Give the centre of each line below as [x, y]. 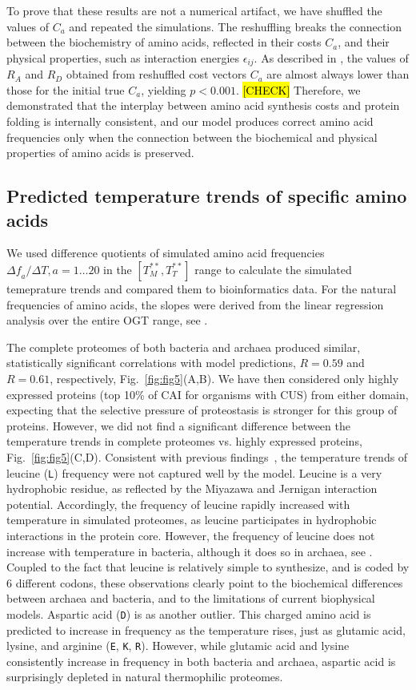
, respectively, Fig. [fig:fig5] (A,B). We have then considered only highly [224, 378]
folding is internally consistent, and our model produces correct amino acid [190, 121]
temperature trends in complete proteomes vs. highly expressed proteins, [184, 441]
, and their [364, 42]
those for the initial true [66, 89]
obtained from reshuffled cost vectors [156, 74]
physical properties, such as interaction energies [123, 57]
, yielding [164, 89]
